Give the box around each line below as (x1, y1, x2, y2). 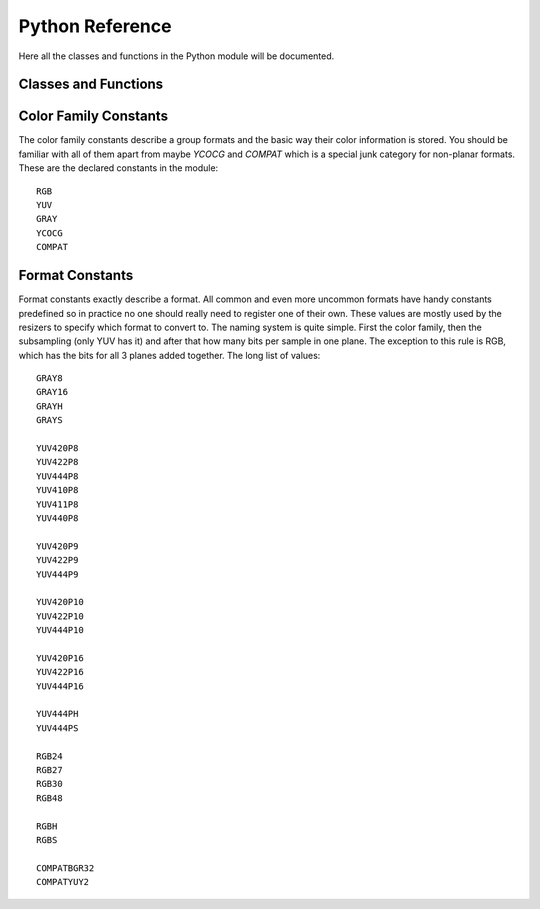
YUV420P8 (36, 443, 79, 454)
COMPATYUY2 (36, 876, 90, 888)
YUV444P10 (36, 625, 84, 636)
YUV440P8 (36, 512, 79, 524)
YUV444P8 (36, 470, 79, 482)
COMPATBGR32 (36, 862, 95, 874)
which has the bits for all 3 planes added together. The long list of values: (18, 349, 321, 361)
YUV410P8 (36, 485, 79, 496)
